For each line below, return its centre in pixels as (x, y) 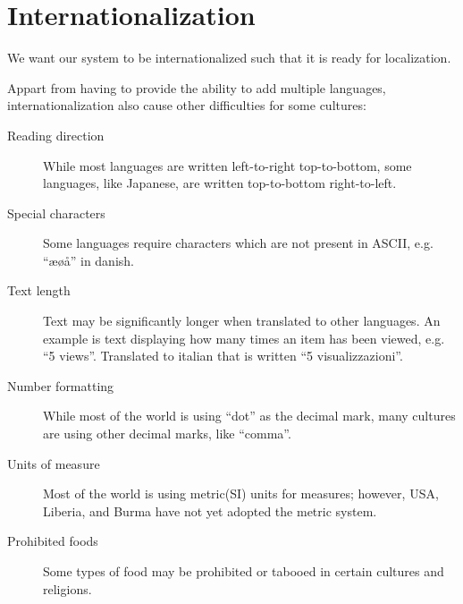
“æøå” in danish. (88, 260)
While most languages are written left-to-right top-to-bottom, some (227, 165)
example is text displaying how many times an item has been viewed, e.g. (244, 338)
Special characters (56, 213)
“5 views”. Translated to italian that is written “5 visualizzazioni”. (223, 356)
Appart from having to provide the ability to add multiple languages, (197, 87)
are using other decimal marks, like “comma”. (167, 434)
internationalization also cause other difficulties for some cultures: (187, 105)
